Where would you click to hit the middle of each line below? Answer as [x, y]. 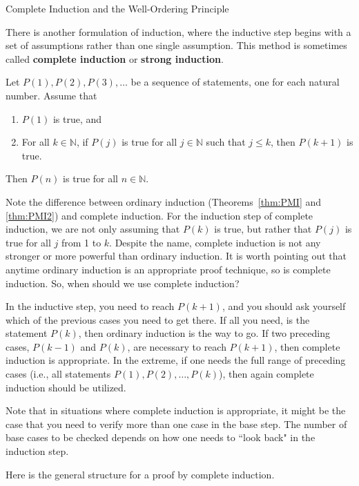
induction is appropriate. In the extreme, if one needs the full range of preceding [176, 360]
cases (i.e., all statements [58, 374]
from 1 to [81, 242]
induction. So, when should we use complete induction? [123, 283]
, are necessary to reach [177, 346]
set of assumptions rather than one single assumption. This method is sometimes [176, 45]
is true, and [77, 118]
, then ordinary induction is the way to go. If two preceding [204, 333]
